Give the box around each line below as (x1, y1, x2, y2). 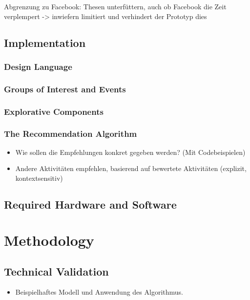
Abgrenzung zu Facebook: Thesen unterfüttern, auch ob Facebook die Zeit (4, 1, 227, 11)
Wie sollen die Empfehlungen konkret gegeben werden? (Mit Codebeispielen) (15, 147, 246, 157)
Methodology (4, 230, 94, 250)
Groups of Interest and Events (4, 83, 126, 95)
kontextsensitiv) (15, 172, 63, 183)
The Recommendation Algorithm (4, 128, 137, 140)
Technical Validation (4, 264, 109, 279)
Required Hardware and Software (4, 196, 177, 212)
